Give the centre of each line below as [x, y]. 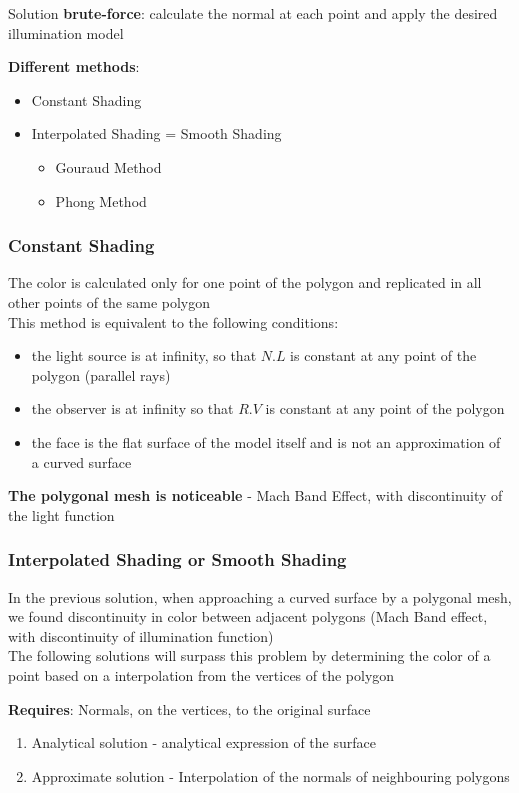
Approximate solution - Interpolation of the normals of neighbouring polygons [270, 775]
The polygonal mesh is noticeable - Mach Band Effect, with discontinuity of [255, 495]
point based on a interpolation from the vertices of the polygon [201, 674]
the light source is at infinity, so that [144, 355]
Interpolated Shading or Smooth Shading [177, 559]
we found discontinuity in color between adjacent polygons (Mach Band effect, [248, 616]
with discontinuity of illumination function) [141, 635]
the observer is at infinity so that [132, 408]
